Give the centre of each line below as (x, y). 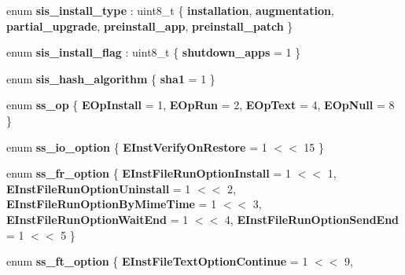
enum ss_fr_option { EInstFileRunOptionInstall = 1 (149, 173)
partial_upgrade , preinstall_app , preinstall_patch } (150, 26)
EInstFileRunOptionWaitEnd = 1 (98, 219)
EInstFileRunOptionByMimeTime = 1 (112, 204)
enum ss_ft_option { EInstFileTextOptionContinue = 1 (157, 261)
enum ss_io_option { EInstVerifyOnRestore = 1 (137, 147)
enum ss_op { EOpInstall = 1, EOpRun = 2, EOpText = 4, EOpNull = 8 (201, 105)
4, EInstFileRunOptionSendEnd (312, 219)
